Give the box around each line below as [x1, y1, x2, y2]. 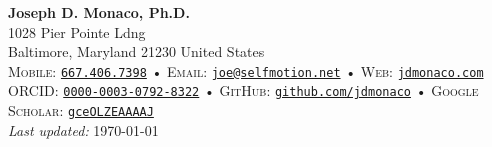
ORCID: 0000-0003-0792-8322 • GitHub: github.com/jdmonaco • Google [8, 80, 479, 101]
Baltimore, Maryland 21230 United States [8, 41, 265, 62]
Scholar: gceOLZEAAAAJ [8, 100, 154, 121]
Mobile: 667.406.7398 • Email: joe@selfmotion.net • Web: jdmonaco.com [8, 60, 484, 81]
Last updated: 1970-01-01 [8, 119, 159, 140]
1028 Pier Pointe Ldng [8, 21, 146, 42]
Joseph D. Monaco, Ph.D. [8, 2, 190, 22]
